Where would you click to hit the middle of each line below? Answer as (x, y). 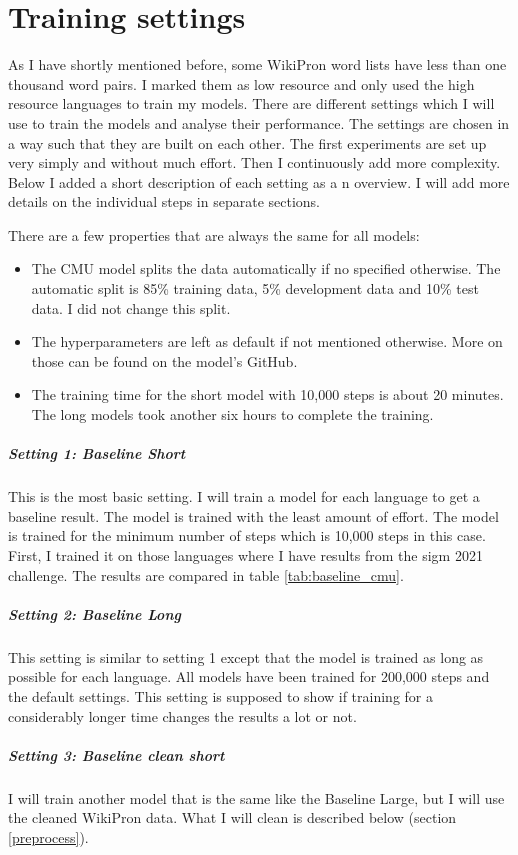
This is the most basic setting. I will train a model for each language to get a (244, 496)
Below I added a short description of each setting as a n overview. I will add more (259, 181)
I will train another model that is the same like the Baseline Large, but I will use (256, 797)
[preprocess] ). (48, 836)
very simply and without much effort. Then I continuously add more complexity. (254, 162)
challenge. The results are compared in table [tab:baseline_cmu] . (206, 574)
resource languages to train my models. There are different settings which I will (251, 103)
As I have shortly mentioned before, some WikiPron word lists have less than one (257, 64)
